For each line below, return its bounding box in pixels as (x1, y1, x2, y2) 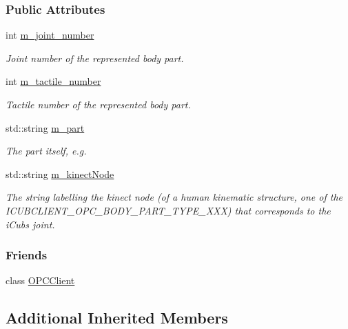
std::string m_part (6, 120, 85, 134)
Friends (6, 246, 48, 263)
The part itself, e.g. (6, 143, 87, 158)
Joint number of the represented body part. (6, 50, 184, 65)
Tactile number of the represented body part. (6, 97, 191, 111)
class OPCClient (6, 273, 75, 288)
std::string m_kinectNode (6, 166, 114, 181)
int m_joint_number (6, 28, 94, 42)
